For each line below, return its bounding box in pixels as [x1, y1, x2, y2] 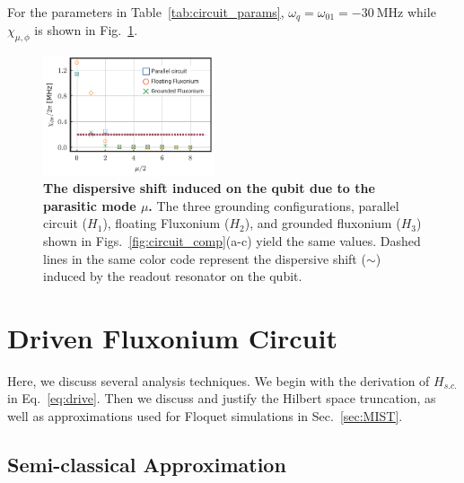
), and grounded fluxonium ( [244, 214, 401, 233]
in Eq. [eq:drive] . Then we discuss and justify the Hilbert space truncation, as [7, 389, 436, 408]
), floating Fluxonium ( [102, 214, 230, 233]
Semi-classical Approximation [7, 451, 286, 479]
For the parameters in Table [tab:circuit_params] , [7, 3, 285, 21]
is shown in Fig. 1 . [34, 21, 138, 40]
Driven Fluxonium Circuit [7, 319, 337, 356]
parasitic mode [43, 196, 136, 215]
